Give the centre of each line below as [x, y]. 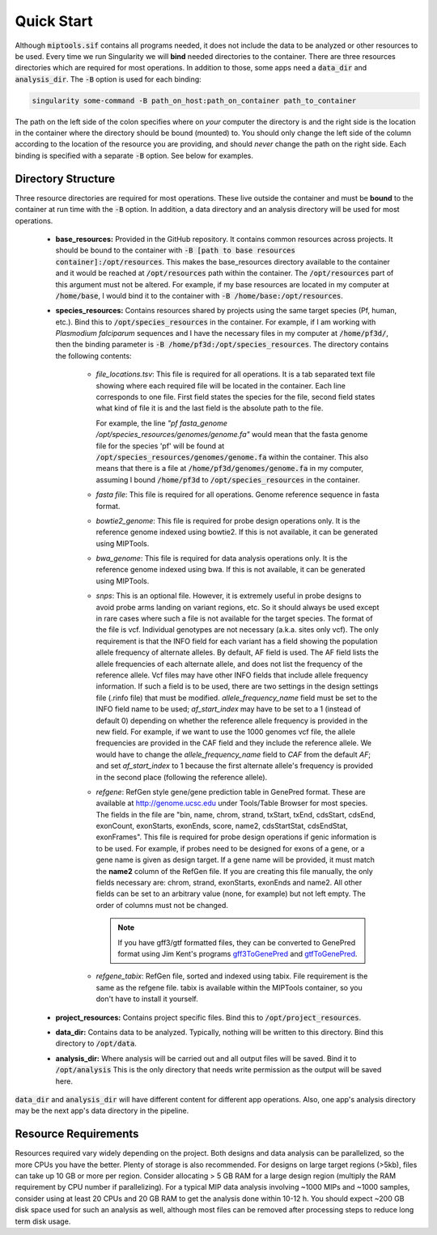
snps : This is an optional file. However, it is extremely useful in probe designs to [229, 596]
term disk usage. [43, 1221]
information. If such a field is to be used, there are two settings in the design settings [237, 686]
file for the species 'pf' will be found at [160, 446]
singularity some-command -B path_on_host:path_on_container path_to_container [194, 100]
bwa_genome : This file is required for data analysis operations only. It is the [222, 558]
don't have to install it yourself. [147, 999]
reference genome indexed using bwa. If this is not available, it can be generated [231, 570]
